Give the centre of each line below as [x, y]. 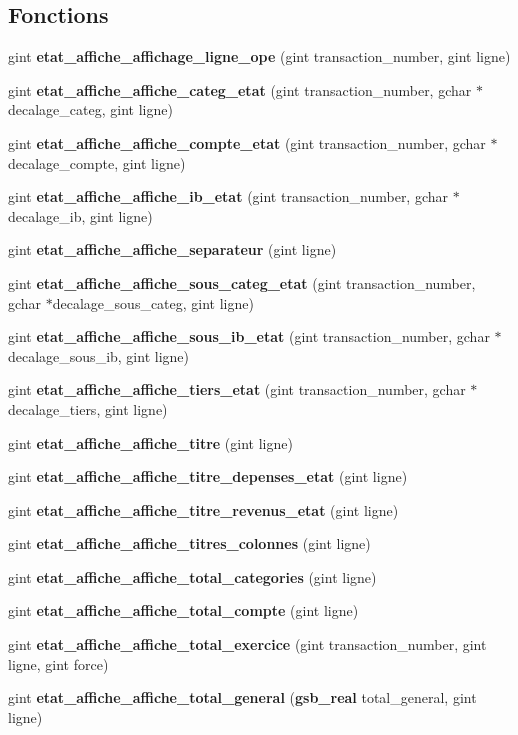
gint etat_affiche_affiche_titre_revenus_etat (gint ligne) [203, 509]
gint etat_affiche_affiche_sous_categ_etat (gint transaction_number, [242, 282]
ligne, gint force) [58, 663]
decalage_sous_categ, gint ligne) [153, 302]
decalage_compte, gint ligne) [97, 162]
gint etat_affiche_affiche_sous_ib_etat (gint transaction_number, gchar [249, 336]
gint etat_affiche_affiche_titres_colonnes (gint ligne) [189, 543]
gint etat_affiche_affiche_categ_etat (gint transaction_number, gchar [240, 89]
